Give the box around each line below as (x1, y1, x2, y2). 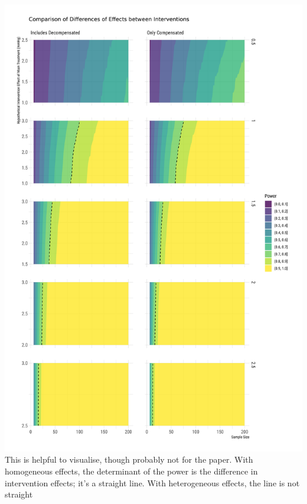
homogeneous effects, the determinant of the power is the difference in (5, 464, 258, 477)
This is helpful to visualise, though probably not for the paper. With (5, 453, 253, 466)
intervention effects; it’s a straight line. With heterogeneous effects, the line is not (5, 476, 300, 489)
